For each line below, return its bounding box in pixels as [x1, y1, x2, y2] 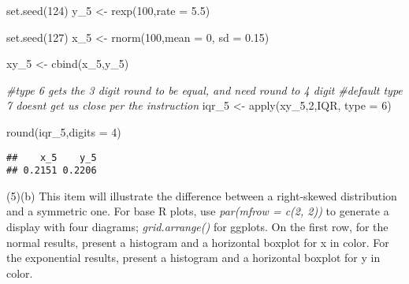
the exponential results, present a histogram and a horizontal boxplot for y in [6, 249, 381, 266]
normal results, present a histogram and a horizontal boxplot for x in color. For [6, 234, 389, 250]
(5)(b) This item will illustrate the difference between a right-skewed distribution [6, 187, 397, 204]
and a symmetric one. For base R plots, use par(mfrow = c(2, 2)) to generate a [6, 203, 389, 219]
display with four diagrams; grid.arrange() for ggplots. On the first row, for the [6, 219, 389, 235]
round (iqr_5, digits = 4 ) [6, 123, 121, 140]
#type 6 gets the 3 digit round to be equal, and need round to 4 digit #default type [6, 81, 403, 98]
